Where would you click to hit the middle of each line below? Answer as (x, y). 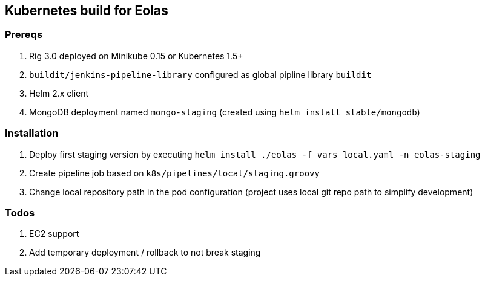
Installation (32, 133)
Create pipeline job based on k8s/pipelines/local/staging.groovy (174, 173)
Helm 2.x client (59, 93)
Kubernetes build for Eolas (87, 11)
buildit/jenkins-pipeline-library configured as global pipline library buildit (200, 74)
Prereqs (24, 35)
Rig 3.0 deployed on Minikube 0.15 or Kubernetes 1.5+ (136, 56)
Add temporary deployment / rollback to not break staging (145, 253)
